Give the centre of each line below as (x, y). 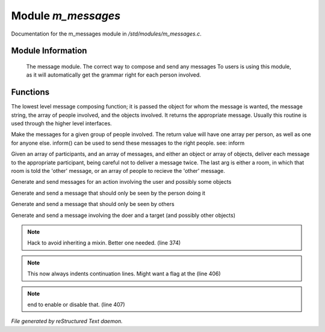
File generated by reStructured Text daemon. (67, 321)
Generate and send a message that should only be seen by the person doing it (108, 193)
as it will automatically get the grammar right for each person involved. (114, 75)
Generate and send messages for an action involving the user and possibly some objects (121, 182)
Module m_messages (66, 16)
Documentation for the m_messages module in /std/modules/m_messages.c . (106, 34)
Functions (30, 92)
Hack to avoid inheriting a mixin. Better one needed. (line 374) (104, 243)
